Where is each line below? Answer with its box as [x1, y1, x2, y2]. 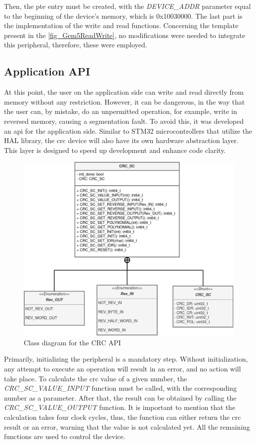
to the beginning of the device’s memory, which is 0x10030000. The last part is [4, 10, 243, 21]
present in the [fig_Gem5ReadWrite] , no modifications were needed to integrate [4, 30, 245, 40]
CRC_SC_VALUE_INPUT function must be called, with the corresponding [4, 383, 237, 393]
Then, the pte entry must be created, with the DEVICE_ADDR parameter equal [4, 1, 251, 11]
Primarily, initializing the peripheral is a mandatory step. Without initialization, [4, 354, 248, 364]
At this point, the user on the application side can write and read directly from [4, 87, 244, 97]
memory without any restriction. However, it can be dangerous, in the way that [4, 96, 245, 107]
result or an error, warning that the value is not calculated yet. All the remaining [4, 421, 250, 432]
